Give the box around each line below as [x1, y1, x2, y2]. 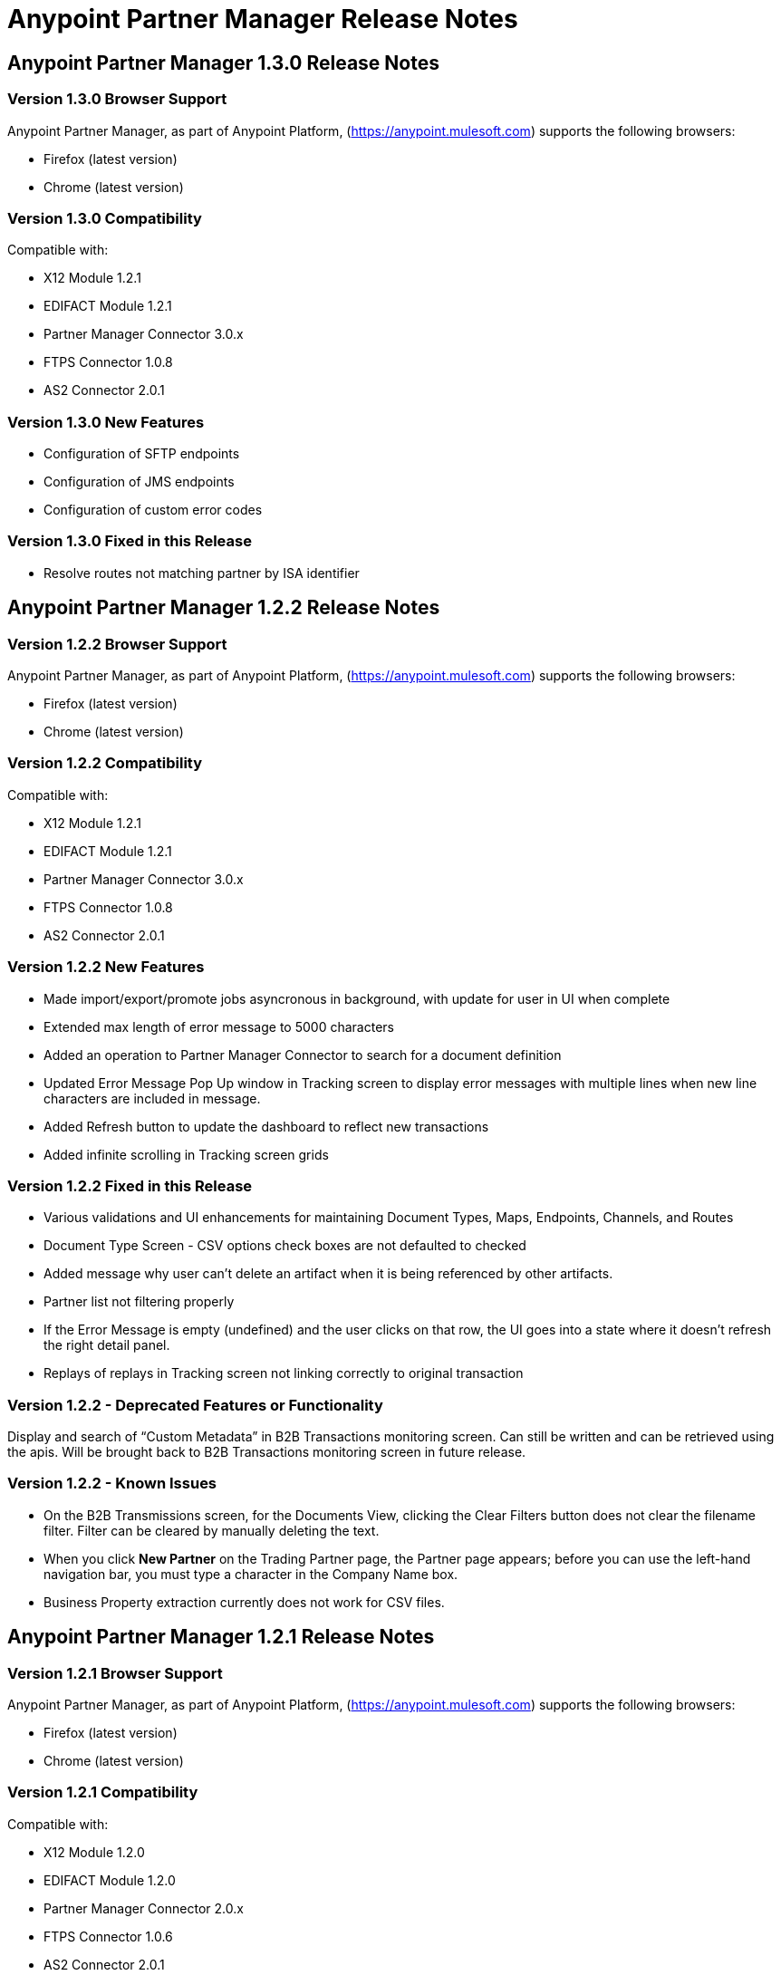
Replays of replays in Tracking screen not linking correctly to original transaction [43, 1365, 524, 1382]
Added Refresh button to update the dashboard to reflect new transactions [43, 1118, 489, 1134]
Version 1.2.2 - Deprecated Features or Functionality [7, 1395, 383, 1414]
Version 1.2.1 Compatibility [7, 1783, 198, 1802]
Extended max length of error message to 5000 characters [43, 1018, 394, 1035]
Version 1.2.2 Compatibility [7, 754, 203, 773]
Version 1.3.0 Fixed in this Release [7, 532, 252, 551]
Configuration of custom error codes [43, 502, 263, 518]
